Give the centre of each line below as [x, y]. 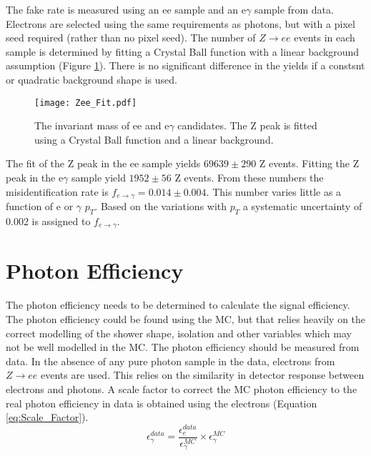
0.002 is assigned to [48, 220]
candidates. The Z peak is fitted [247, 125]
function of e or [40, 206]
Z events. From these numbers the [249, 177]
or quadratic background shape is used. [91, 79]
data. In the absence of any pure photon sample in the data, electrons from [170, 361]
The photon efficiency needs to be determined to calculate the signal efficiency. [178, 305]
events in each [325, 38]
